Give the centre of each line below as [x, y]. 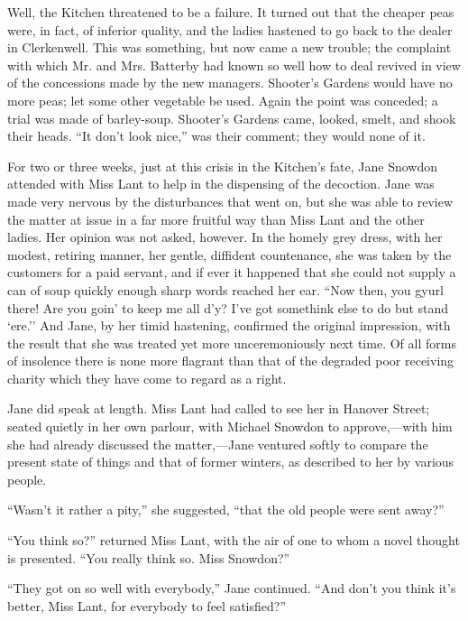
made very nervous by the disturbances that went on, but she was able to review [230, 201]
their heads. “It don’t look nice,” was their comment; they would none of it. [216, 136]
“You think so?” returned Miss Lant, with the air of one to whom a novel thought [234, 540]
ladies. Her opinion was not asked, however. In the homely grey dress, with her [225, 237]
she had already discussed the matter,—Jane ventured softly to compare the [218, 444]
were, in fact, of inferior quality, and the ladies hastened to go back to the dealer [230, 29]
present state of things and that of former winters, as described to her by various [231, 462]
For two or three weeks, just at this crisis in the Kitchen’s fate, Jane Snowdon [222, 166]
